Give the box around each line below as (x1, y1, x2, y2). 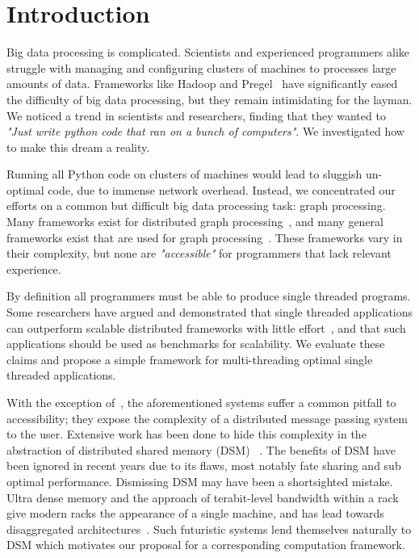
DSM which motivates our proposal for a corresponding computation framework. (6, 536, 405, 553)
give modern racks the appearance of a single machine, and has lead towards (6, 505, 384, 522)
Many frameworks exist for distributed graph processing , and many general (6, 213, 383, 230)
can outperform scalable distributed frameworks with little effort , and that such (6, 319, 406, 336)
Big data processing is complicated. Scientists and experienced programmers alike (6, 44, 409, 61)
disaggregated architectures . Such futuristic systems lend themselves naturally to (6, 520, 412, 537)
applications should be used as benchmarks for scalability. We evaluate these (6, 335, 385, 352)
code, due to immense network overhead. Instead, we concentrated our (48, 181, 396, 198)
